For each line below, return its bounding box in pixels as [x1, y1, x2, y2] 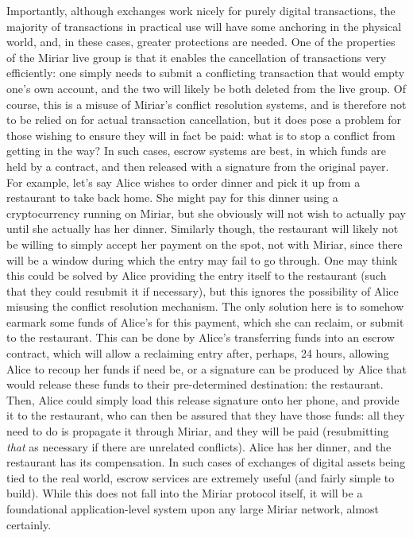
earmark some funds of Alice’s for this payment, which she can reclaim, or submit [6, 313, 404, 330]
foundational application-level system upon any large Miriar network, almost [6, 501, 380, 517]
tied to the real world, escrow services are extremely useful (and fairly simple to [6, 469, 395, 486]
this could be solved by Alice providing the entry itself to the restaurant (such [6, 267, 387, 284]
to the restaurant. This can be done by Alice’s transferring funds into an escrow [6, 329, 395, 346]
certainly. [6, 516, 52, 532]
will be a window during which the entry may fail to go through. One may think [6, 251, 398, 268]
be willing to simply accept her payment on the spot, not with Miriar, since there [6, 235, 403, 252]
